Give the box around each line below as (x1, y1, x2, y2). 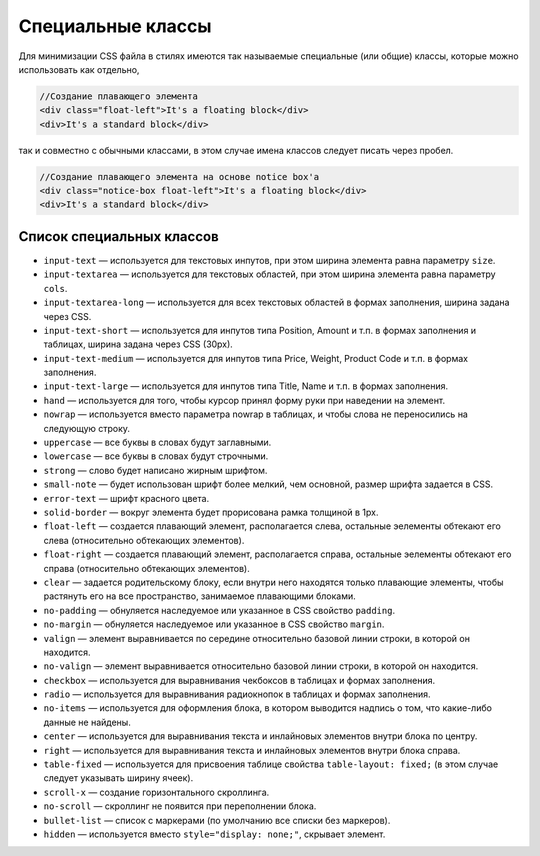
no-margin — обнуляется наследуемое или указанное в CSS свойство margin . (43, 618, 385, 630)
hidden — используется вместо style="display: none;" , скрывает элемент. (43, 828, 386, 840)
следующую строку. (43, 422, 130, 434)
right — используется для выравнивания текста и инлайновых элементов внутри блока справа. (43, 744, 461, 756)
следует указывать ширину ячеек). (43, 772, 194, 784)
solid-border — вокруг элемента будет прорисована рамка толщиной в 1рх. (43, 506, 379, 518)
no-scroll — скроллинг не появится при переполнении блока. (43, 800, 317, 812)
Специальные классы (18, 15, 212, 37)
